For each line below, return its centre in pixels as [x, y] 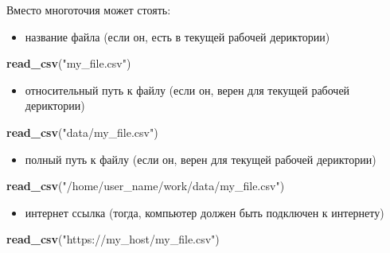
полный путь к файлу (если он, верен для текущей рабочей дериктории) [201, 159]
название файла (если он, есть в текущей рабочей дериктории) [177, 36]
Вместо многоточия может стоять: [89, 10]
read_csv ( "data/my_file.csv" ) [82, 132]
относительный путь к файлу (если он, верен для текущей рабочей [187, 90]
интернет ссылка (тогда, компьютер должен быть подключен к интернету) [205, 212]
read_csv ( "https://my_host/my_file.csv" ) [113, 239]
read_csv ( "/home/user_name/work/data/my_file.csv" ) [146, 186]
